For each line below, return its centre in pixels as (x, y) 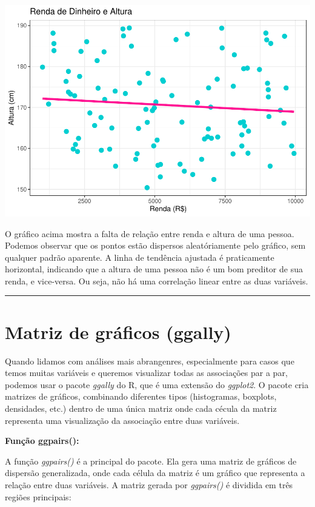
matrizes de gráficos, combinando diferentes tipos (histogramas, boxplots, (141, 396)
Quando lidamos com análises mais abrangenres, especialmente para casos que (150, 361)
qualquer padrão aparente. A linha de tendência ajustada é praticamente (140, 257)
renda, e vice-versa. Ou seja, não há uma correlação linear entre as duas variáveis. (157, 280)
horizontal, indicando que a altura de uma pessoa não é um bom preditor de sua (154, 269)
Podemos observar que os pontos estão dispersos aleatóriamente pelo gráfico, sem (155, 245)
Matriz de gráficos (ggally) (118, 331)
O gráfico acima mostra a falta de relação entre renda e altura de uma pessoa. (150, 233)
